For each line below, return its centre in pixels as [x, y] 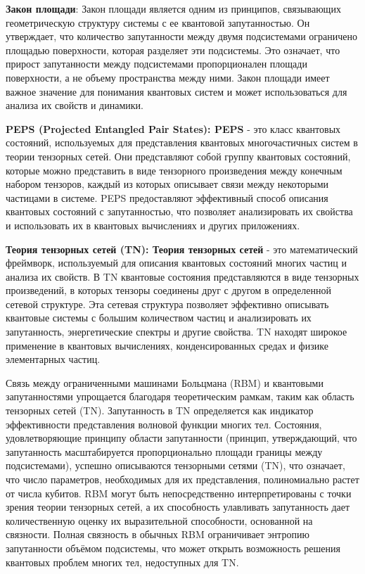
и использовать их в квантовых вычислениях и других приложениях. [153, 225]
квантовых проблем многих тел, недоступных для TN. [122, 562]
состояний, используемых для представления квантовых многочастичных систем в [182, 142]
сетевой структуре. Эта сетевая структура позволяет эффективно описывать [167, 304]
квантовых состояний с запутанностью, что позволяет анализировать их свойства [179, 211]
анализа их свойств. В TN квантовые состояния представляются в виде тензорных [182, 276]
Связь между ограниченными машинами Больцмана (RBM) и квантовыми [165, 382]
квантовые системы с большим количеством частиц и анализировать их [159, 318]
